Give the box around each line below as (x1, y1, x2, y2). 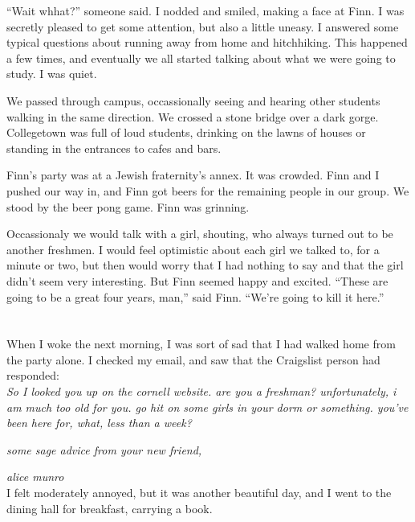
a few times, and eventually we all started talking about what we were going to (6, 49, 396, 66)
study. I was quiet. (6, 65, 97, 82)
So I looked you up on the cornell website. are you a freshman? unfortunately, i (6, 383, 397, 400)
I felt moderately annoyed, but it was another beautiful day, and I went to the (6, 484, 392, 501)
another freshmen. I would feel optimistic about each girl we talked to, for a (6, 240, 380, 257)
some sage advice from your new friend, (6, 441, 202, 458)
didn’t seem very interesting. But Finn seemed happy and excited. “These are (6, 272, 389, 289)
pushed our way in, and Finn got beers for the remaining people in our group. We (6, 182, 409, 199)
